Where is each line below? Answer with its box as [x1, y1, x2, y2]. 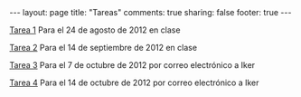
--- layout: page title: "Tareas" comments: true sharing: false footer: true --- [9, 7, 292, 17]
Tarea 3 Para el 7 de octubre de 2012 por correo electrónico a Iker [9, 60, 256, 70]
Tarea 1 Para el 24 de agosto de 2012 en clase [9, 24, 181, 35]
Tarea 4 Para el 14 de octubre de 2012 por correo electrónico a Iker [9, 77, 259, 88]
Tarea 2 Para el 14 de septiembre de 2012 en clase [9, 43, 197, 53]
